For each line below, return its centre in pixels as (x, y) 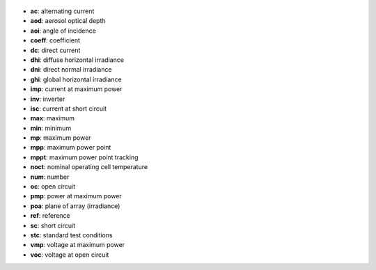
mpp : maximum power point (71, 148)
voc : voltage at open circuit (70, 255)
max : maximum (52, 118)
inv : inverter (48, 99)
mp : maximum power (61, 138)
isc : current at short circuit (69, 109)
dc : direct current (55, 50)
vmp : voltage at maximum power (78, 245)
